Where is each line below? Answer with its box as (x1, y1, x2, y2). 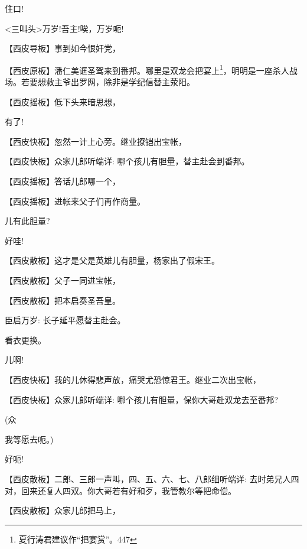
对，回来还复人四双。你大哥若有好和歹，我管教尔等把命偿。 (5, 484, 236, 496)
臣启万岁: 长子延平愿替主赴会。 (5, 314, 126, 326)
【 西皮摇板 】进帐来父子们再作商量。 (5, 194, 145, 207)
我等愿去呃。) (5, 433, 54, 445)
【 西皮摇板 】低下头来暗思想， (5, 95, 120, 108)
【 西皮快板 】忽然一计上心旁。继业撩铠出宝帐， (5, 135, 187, 147)
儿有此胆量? (5, 215, 50, 227)
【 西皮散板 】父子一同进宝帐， (5, 274, 120, 286)
